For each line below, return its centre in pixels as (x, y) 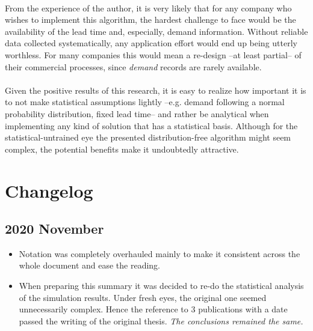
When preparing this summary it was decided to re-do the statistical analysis (161, 286)
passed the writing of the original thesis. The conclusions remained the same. (161, 320)
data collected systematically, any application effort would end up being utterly (151, 43)
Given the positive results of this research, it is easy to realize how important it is (156, 90)
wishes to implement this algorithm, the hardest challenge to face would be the (150, 20)
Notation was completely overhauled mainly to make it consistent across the (160, 253)
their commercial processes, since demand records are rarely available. (133, 66)
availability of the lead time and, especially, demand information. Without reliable (156, 31)
